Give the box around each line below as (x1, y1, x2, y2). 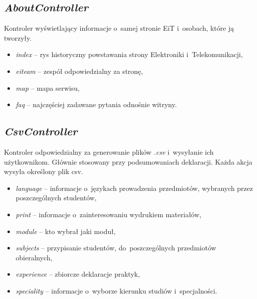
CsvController (4, 123, 78, 139)
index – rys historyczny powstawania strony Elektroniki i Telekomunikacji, (15, 49, 243, 60)
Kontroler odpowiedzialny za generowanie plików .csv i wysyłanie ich (4, 146, 214, 157)
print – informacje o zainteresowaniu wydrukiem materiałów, (15, 209, 201, 219)
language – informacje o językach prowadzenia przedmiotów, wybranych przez (15, 182, 253, 193)
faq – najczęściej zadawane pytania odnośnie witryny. (15, 99, 177, 110)
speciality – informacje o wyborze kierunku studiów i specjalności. (15, 285, 217, 296)
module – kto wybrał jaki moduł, (15, 226, 116, 236)
